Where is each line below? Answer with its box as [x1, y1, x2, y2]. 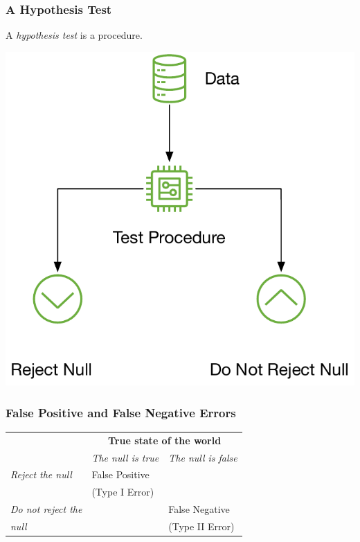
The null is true [91, 450, 159, 464]
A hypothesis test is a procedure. [6, 28, 143, 42]
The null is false [168, 450, 237, 464]
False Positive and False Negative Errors [6, 403, 236, 421]
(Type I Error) [91, 484, 154, 499]
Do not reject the [10, 502, 82, 516]
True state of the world [108, 432, 222, 447]
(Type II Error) [168, 519, 235, 534]
